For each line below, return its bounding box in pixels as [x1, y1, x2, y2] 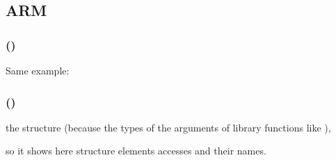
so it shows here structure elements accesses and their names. [6, 143, 266, 158]
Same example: [6, 63, 70, 77]
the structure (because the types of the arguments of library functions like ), [6, 120, 331, 134]
